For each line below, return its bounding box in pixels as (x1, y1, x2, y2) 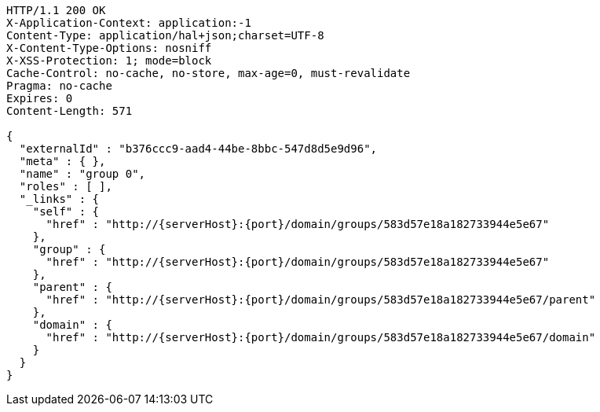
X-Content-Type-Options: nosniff (6, 42, 212, 54)
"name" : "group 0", (19, 167, 146, 180)
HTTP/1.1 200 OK (6, 4, 106, 17)
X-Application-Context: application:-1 (6, 17, 251, 29)
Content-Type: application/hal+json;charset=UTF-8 (6, 29, 324, 42)
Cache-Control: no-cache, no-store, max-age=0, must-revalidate (6, 67, 411, 79)
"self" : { (32, 205, 100, 218)
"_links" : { (19, 193, 100, 205)
